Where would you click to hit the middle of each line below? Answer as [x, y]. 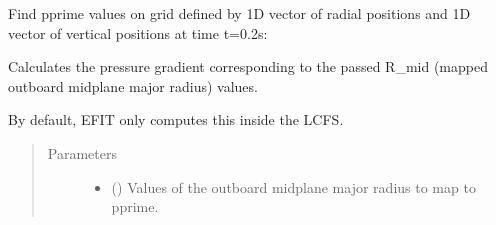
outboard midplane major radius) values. [133, 85]
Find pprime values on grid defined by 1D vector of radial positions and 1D [239, 13]
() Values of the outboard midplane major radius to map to [293, 186]
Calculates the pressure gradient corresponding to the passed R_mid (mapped [248, 66]
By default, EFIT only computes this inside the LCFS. [176, 119]
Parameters [82, 152]
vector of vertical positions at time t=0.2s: [138, 32]
